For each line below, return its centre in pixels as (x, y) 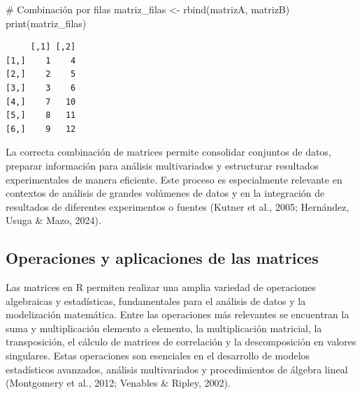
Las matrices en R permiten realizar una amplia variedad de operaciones (161, 287)
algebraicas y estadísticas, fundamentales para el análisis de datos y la (156, 300)
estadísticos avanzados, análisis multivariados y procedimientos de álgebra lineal (177, 369)
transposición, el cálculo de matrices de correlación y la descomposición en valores (181, 342)
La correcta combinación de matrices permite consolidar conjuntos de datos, (168, 152)
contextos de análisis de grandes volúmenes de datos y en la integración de (165, 193)
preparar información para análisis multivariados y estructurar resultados (162, 165)
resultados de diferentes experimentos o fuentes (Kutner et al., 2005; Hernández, (178, 206)
